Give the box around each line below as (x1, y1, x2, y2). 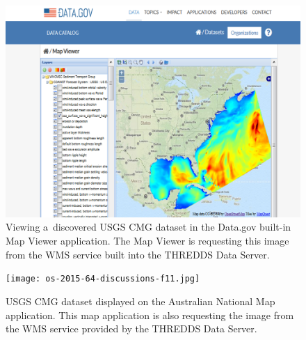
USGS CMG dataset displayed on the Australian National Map (6, 293, 275, 308)
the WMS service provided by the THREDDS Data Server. (6, 321, 257, 336)
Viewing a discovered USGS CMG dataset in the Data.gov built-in (6, 219, 291, 234)
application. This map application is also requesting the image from (6, 307, 294, 322)
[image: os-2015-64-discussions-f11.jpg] (6, 274, 200, 284)
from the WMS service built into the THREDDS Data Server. (6, 247, 270, 261)
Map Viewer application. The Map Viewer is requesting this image (6, 233, 289, 248)
